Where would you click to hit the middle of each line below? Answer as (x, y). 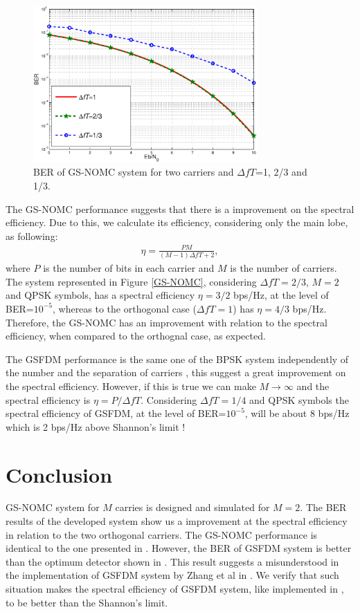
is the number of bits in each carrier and (129, 268)
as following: (32, 235)
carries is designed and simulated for (192, 507)
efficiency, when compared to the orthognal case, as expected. (136, 336)
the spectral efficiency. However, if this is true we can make (131, 386)
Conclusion (59, 474)
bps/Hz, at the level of (281, 295)
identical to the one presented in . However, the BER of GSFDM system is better (179, 548)
